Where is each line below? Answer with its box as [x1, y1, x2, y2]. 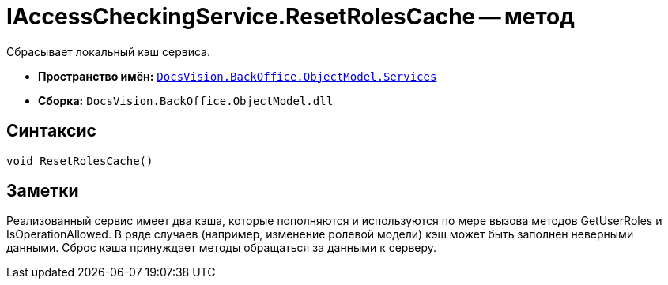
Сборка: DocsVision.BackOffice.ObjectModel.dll [38, 93, 334, 107]
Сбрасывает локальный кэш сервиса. [6, 44, 211, 58]
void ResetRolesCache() [6, 154, 153, 167]
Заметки [6, 181, 79, 201]
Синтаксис [6, 121, 96, 141]
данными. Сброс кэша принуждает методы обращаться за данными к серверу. [6, 241, 437, 255]
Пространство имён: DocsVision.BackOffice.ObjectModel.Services [38, 69, 437, 83]
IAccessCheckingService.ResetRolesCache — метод [6, 3, 575, 30]
